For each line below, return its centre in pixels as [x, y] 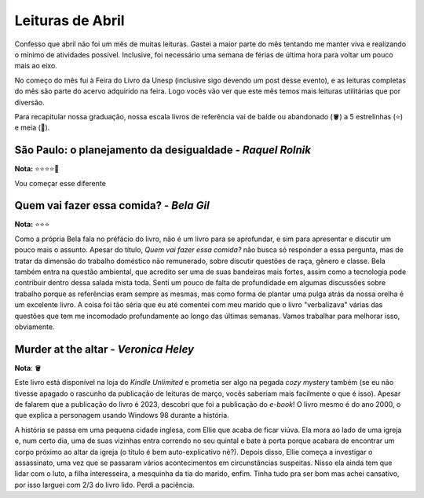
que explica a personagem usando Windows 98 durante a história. [122, 416]
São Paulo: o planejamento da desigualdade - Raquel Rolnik [163, 150]
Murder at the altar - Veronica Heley [104, 349]
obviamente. [35, 327]
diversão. [29, 102]
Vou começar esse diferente [60, 183]
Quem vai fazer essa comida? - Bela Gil [112, 205]
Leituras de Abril [69, 20]
